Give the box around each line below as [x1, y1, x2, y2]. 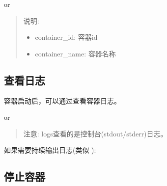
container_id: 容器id [35, 32, 98, 42]
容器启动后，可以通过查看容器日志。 [4, 95, 121, 106]
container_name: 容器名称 [35, 48, 116, 58]
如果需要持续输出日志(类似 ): [4, 145, 96, 155]
